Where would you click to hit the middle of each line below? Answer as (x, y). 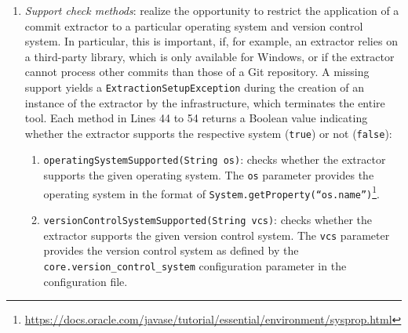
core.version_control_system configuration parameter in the (195, 266)
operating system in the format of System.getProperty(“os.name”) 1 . (211, 192)
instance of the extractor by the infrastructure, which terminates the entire (205, 102)
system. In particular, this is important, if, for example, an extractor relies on (211, 41)
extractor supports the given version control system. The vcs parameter (217, 235)
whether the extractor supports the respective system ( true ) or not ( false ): (208, 133)
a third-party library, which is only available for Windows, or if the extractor (209, 56)
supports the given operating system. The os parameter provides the (209, 175)
